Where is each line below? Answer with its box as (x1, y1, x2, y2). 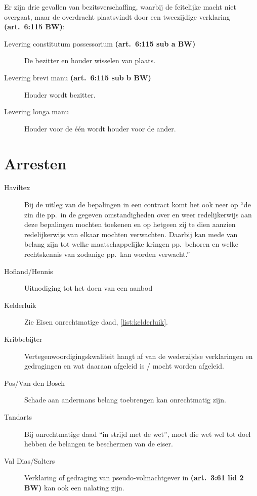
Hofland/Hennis (4, 265, 53, 276)
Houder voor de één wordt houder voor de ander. (24, 123, 176, 133)
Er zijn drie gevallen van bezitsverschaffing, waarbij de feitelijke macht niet (4, 2, 236, 12)
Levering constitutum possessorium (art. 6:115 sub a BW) (4, 38, 196, 49)
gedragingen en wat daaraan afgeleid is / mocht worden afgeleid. (24, 360, 224, 371)
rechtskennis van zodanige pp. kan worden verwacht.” (24, 249, 190, 259)
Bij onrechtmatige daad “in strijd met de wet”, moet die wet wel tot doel (24, 428, 251, 439)
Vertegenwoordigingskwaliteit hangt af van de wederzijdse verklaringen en (24, 350, 253, 361)
